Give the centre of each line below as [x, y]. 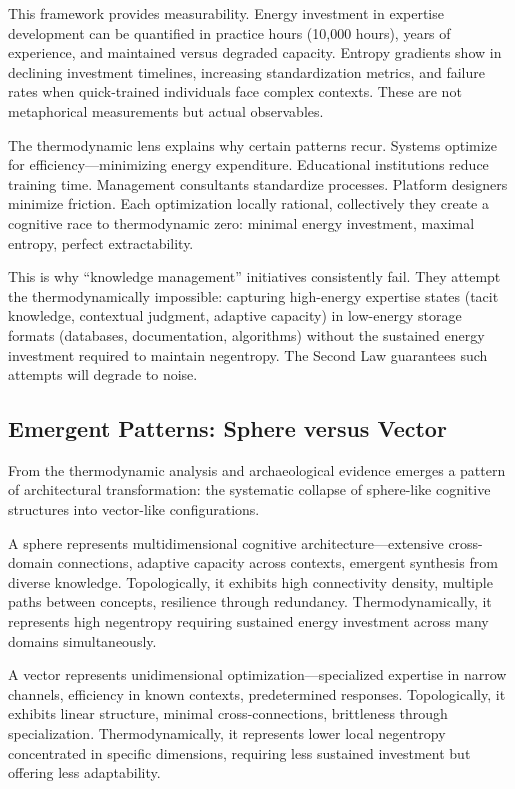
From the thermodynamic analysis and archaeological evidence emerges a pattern [257, 469]
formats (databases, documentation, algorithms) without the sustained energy [246, 334]
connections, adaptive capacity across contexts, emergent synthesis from [277, 562]
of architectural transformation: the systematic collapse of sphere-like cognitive [249, 489]
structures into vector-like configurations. [134, 509]
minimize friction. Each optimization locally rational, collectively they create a [248, 203]
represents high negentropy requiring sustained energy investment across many [248, 621]
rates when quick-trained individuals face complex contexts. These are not [235, 91]
